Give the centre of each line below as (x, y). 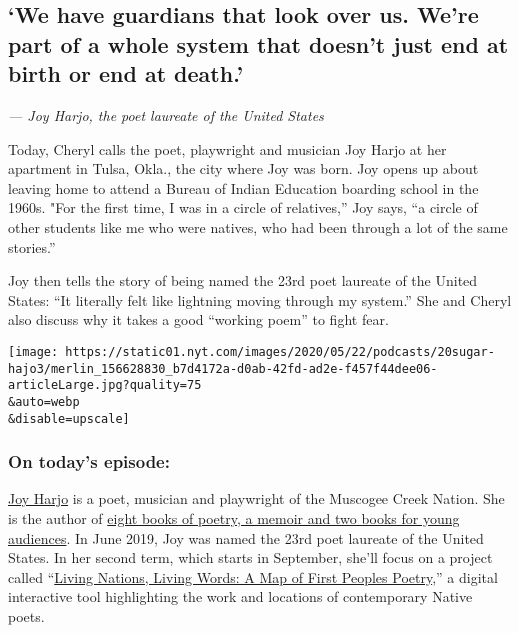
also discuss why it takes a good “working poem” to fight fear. (198, 319)
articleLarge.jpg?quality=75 (105, 385)
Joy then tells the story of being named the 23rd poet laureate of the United (243, 280)
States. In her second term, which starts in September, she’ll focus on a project (250, 557)
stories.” (32, 246)
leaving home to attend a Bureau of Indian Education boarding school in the (243, 187)
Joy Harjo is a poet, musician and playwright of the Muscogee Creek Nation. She (256, 498)
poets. (26, 615)
